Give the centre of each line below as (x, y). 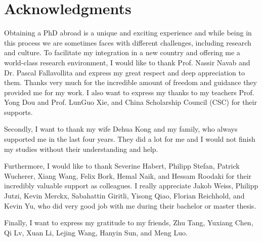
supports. (18, 112)
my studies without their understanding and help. (81, 149)
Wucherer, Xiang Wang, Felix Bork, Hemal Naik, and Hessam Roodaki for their (128, 175)
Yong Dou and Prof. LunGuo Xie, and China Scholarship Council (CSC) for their (130, 102)
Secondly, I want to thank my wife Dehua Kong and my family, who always (121, 129)
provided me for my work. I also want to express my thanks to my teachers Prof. (129, 92)
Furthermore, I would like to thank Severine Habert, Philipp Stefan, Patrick (122, 166)
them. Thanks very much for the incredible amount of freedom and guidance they (130, 82)
